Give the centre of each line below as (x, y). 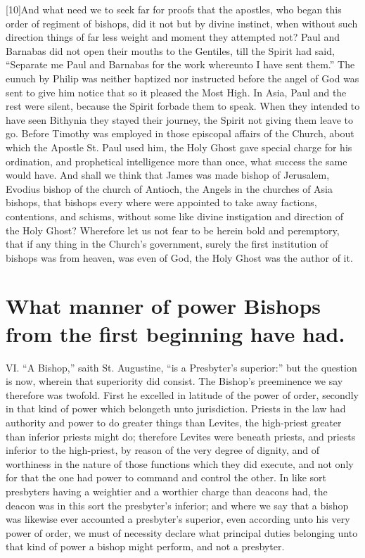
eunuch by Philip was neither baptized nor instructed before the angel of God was (182, 78)
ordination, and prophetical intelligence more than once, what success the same (177, 161)
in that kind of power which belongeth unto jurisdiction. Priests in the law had (176, 408)
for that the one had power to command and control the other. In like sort (166, 477)
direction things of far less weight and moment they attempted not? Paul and (173, 37)
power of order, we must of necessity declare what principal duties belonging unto (182, 532)
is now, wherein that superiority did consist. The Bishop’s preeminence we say (174, 381)
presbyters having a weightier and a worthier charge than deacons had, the (167, 491)
